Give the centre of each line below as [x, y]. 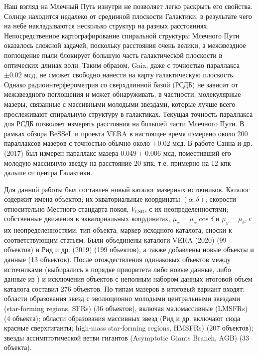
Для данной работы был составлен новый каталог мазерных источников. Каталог [127, 189]
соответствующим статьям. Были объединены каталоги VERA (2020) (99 [115, 239]
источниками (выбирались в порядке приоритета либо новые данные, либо [118, 269]
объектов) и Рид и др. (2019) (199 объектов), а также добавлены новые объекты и [129, 249]
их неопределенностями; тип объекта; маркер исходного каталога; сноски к [118, 230]
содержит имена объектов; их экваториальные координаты [92, 199]
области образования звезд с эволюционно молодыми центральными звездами [122, 298]
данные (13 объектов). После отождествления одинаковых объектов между [118, 259]
